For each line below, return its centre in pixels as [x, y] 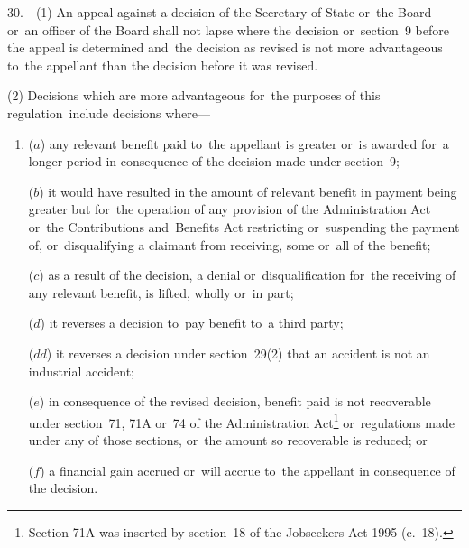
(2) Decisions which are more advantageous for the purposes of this [194, 95]
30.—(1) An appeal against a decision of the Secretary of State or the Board [220, 12]
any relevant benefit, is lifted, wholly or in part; [161, 292]
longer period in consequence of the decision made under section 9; [214, 161]
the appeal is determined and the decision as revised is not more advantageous [225, 47]
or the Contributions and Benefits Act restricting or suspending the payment [244, 226]
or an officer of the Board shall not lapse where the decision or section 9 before [228, 29]
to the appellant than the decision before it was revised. [163, 65]
